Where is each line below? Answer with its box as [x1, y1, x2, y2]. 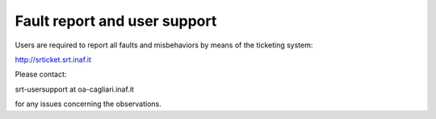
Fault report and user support [15, 12, 217, 30]
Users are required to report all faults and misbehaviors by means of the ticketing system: [15, 40, 313, 50]
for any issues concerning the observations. [15, 99, 161, 109]
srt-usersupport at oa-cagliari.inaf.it [15, 84, 135, 94]
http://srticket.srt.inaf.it [15, 55, 92, 64]
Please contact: [15, 69, 67, 80]
